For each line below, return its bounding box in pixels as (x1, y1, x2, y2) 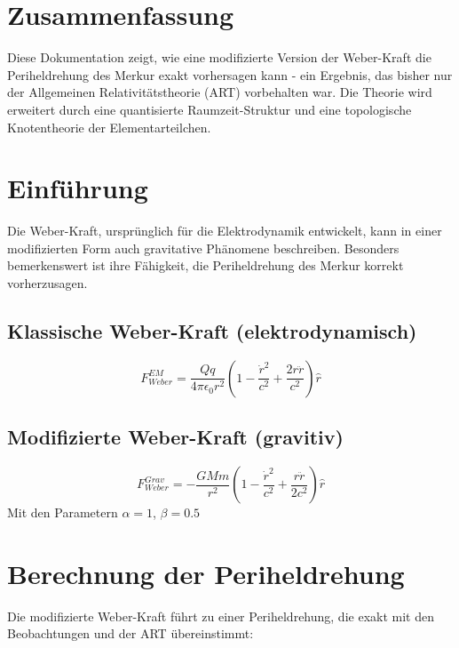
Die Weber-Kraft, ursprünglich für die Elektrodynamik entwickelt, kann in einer (7, 221, 442, 240)
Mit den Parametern (7, 503, 118, 521)
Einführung (7, 170, 148, 206)
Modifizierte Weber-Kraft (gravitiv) (7, 423, 344, 451)
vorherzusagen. (7, 274, 88, 292)
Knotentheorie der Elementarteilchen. (7, 117, 211, 136)
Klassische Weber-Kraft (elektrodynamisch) (7, 316, 417, 344)
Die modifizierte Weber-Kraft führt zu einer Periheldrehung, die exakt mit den (7, 606, 434, 625)
